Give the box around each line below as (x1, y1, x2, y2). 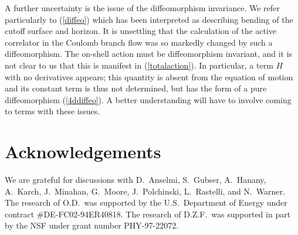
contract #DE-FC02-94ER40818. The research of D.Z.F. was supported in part (5, 207, 291, 220)
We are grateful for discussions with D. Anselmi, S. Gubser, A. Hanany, (5, 173, 266, 186)
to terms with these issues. (5, 105, 100, 117)
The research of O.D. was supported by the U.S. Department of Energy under (5, 196, 287, 209)
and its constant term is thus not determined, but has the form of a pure (5, 82, 267, 94)
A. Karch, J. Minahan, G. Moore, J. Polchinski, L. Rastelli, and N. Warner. (5, 185, 285, 197)
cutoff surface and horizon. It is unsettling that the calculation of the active (5, 25, 277, 37)
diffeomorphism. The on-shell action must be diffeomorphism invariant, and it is (5, 47, 293, 60)
